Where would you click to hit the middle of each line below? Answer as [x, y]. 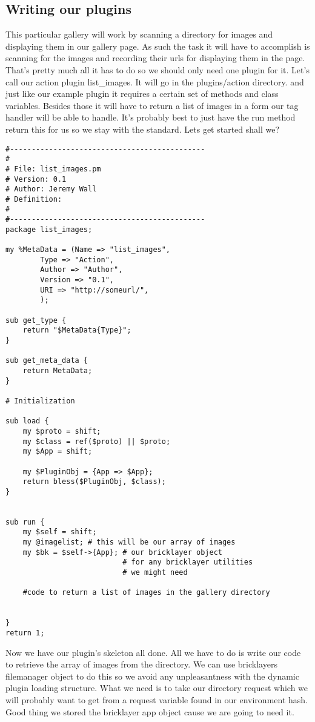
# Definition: [34, 199]
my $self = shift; [60, 532]
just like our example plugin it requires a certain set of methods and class [142, 94]
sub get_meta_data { [47, 361]
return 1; [25, 633]
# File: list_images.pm [53, 169]
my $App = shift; [58, 452]
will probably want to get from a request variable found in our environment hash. [157, 700]
